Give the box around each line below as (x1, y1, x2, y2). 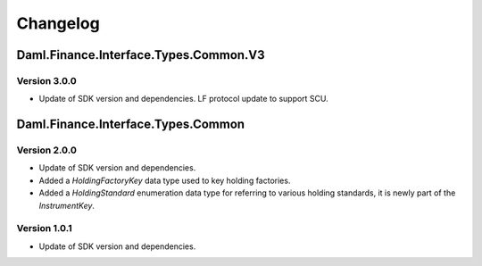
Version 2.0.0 (16, 144, 78, 156)
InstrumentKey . (38, 200, 96, 211)
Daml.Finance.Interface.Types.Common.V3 (16, 47, 265, 62)
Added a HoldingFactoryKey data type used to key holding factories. (38, 175, 291, 186)
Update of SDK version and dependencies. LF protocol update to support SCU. (38, 94, 329, 104)
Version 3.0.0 (16, 74, 78, 87)
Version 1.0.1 (16, 222, 72, 235)
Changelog (16, 13, 100, 33)
